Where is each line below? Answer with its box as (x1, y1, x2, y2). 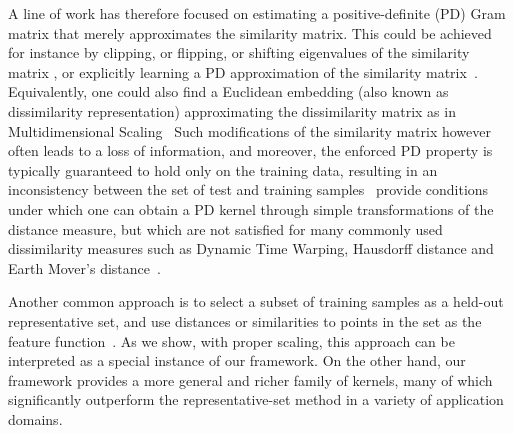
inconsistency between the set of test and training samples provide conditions (8, 179, 489, 200)
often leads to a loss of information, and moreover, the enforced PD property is (8, 140, 493, 161)
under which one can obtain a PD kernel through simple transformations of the (8, 198, 494, 219)
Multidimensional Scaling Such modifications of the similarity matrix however (8, 120, 492, 141)
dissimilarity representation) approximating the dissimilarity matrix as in (8, 100, 456, 121)
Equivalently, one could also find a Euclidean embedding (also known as (8, 81, 449, 102)
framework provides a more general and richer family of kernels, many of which (8, 369, 493, 390)
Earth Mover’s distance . (8, 257, 161, 278)
